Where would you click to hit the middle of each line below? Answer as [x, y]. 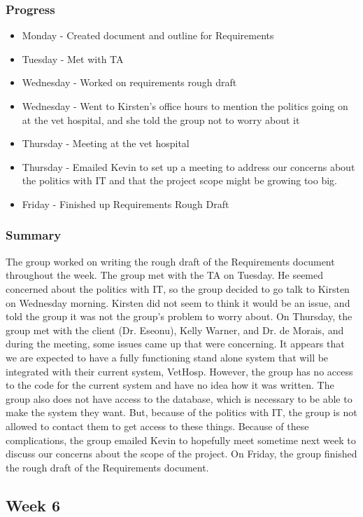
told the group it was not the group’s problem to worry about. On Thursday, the [179, 316]
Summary [34, 235]
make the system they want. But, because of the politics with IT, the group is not [181, 412]
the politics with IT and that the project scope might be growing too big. [179, 180]
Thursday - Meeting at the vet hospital [106, 143]
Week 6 [33, 505]
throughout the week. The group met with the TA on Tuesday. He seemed [165, 275]
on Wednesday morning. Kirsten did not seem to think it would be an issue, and [178, 302]
